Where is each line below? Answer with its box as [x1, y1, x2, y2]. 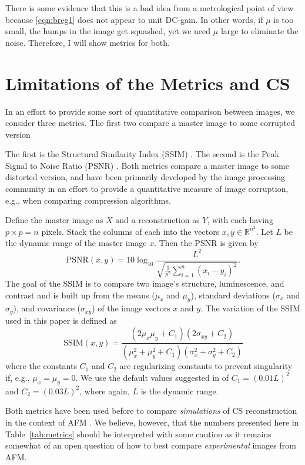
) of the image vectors [92, 302, 170, 314]
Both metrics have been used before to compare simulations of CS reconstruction [5, 404, 297, 417]
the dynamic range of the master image [5, 237, 147, 249]
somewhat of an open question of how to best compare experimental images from [5, 439, 296, 451]
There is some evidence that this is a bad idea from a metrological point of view [5, 2, 294, 14]
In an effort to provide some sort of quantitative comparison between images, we [5, 105, 295, 117]
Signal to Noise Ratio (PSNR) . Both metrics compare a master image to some [5, 159, 289, 171]
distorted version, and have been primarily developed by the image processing [5, 171, 286, 183]
